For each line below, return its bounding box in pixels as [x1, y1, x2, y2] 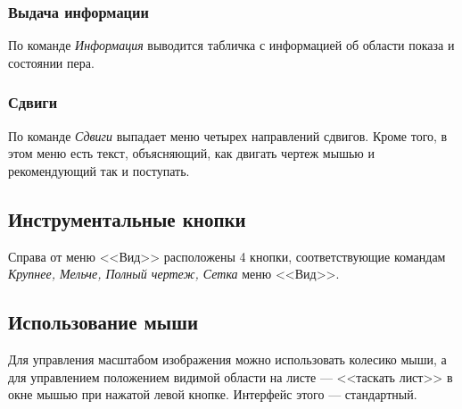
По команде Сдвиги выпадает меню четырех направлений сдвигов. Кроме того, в [8, 126, 448, 145]
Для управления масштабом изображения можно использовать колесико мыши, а [8, 350, 447, 368]
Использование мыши [8, 308, 199, 336]
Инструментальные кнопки [8, 204, 246, 232]
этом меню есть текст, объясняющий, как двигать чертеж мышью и [8, 144, 375, 163]
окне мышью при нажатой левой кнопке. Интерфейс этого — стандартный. [8, 385, 417, 404]
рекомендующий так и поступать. [8, 161, 190, 179]
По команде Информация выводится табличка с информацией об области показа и [8, 36, 455, 54]
